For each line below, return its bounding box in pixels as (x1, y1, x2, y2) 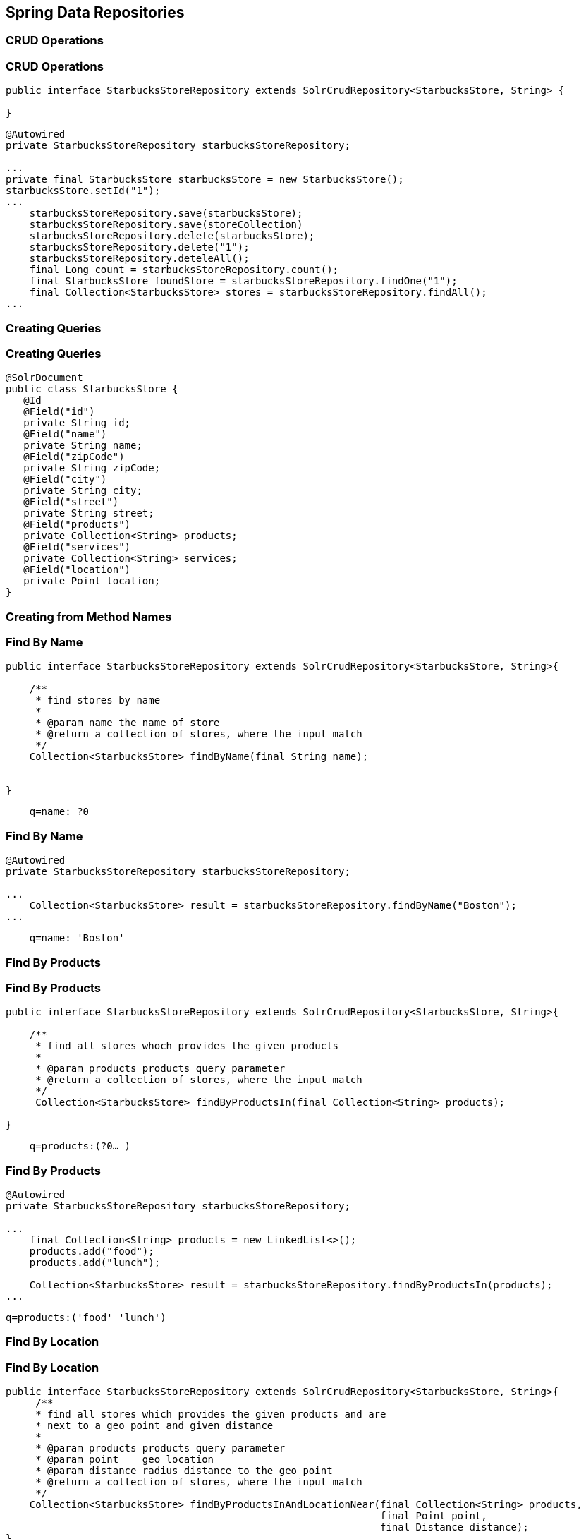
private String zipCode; (23, 462, 161, 474)
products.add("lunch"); (29, 1257, 161, 1269)
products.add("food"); (29, 1245, 154, 1257)
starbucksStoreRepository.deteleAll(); (29, 253, 250, 265)
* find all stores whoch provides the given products (35, 1040, 339, 1052)
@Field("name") (23, 428, 107, 440)
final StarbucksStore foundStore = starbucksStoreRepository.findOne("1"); (29, 275, 458, 287)
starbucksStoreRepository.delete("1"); (29, 241, 250, 253)
